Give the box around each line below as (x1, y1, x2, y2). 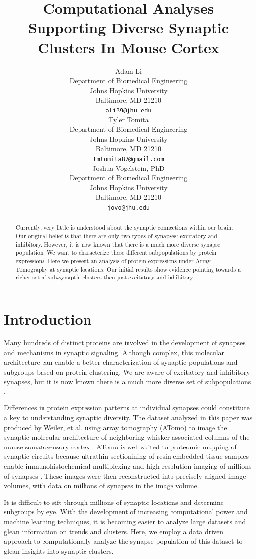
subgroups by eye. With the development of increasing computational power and (4, 506, 248, 517)
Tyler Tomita (108, 114, 149, 124)
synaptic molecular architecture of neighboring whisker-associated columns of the (4, 432, 250, 442)
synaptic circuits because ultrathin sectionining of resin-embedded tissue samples (4, 451, 249, 461)
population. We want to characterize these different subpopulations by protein (15, 248, 217, 257)
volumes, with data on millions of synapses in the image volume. (4, 480, 199, 491)
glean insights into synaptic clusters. (4, 545, 114, 556)
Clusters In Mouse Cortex (38, 37, 219, 57)
